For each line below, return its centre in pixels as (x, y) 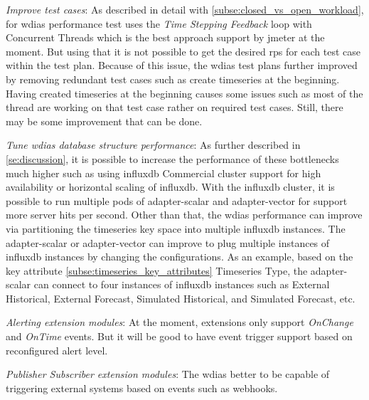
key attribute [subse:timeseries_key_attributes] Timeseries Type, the (157, 270)
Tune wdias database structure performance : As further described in (153, 145)
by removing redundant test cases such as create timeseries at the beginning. (173, 79)
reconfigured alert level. (57, 350)
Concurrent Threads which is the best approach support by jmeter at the (165, 37)
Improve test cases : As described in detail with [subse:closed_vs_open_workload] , (185, 9)
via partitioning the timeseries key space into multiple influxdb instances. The (176, 228)
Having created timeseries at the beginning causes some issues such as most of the (184, 93)
